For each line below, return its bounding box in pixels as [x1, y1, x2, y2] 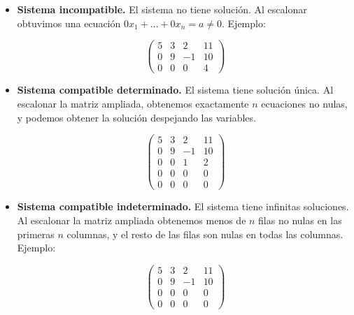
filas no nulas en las [258, 212, 342, 227]
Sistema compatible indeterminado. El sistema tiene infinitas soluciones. [17, 199, 349, 214]
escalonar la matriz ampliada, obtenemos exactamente [17, 96, 249, 110]
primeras [17, 226, 55, 241]
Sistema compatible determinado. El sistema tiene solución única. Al [17, 82, 334, 97]
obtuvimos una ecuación [17, 15, 121, 30]
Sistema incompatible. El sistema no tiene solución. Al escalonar [17, 2, 307, 16]
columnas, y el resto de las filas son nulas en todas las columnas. [66, 226, 344, 241]
